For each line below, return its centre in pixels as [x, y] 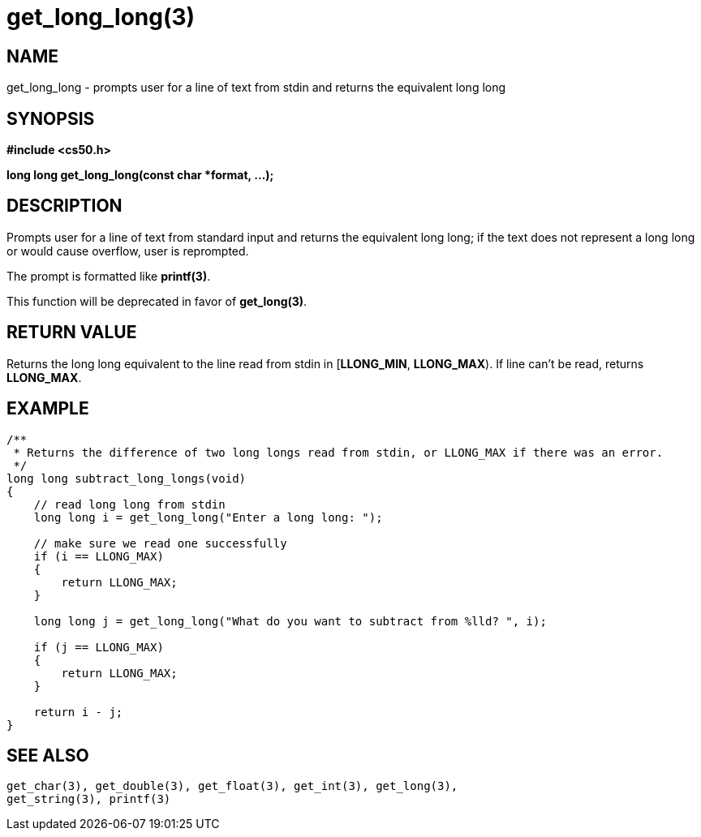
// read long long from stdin [129, 504]
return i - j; [78, 712]
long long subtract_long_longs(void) [127, 478]
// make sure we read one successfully [160, 543]
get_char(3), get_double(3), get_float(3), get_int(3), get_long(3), [232, 786]
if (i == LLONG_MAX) [99, 556]
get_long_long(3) [101, 17]
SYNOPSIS [51, 118]
